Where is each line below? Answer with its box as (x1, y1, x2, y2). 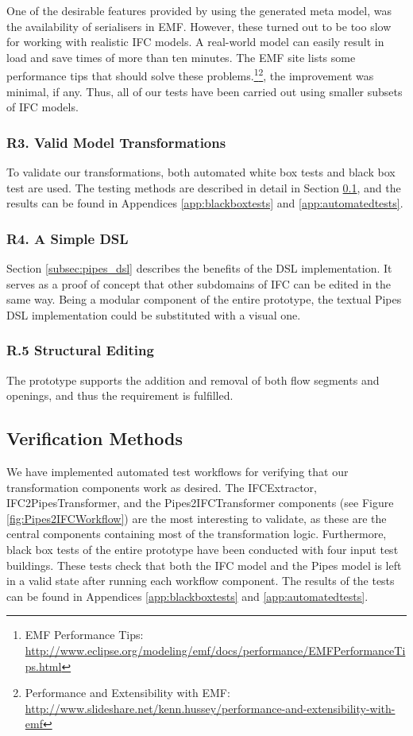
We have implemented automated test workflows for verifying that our (6, 463, 349, 480)
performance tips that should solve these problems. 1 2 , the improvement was (6, 65, 374, 84)
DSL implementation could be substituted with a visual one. (6, 306, 301, 323)
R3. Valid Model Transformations (6, 132, 226, 152)
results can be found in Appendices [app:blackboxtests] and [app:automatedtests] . (6, 195, 403, 211)
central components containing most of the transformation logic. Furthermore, (6, 525, 387, 542)
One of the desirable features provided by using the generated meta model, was (6, 2, 392, 18)
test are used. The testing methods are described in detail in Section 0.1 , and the (6, 179, 401, 196)
